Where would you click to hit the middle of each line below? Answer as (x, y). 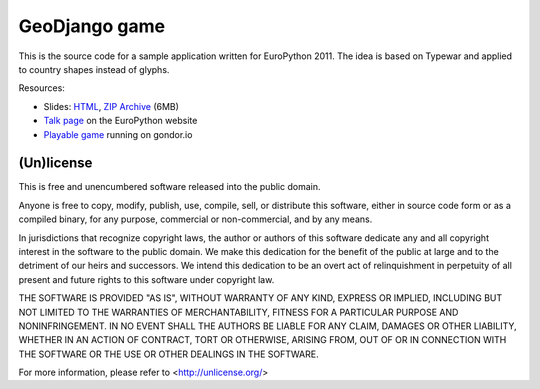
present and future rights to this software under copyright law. (146, 279)
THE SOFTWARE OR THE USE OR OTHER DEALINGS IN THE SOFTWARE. (168, 354)
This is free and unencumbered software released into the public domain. (169, 187)
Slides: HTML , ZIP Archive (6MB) (111, 106)
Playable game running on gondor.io (118, 134)
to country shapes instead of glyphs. (94, 69)
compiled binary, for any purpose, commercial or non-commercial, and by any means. (195, 219)
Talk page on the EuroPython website (120, 121)
